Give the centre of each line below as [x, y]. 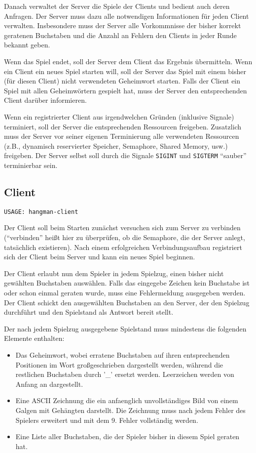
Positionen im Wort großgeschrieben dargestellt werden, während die [119, 364]
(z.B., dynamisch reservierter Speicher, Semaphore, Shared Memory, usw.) [116, 145]
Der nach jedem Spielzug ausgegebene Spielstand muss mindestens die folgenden [125, 328]
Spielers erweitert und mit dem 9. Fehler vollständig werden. [107, 420]
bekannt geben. [27, 45]
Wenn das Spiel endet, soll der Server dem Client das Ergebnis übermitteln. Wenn [128, 61]
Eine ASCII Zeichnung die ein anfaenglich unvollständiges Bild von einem [127, 400]
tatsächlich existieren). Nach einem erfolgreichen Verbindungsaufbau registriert [123, 247]
